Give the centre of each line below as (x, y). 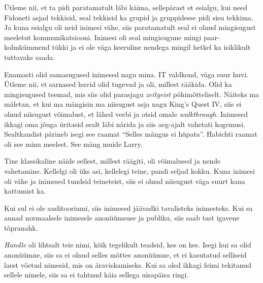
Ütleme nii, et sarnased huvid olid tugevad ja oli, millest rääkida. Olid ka (118, 84)
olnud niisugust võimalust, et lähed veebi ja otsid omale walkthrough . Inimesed (126, 114)
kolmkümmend (27, 47)
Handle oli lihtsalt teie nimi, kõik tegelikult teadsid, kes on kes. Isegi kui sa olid (128, 245)
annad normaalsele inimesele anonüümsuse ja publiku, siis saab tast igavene (122, 218)
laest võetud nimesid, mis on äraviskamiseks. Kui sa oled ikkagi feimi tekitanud (128, 264)
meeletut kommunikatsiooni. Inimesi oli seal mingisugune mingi (103, 37)
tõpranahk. (21, 227)
